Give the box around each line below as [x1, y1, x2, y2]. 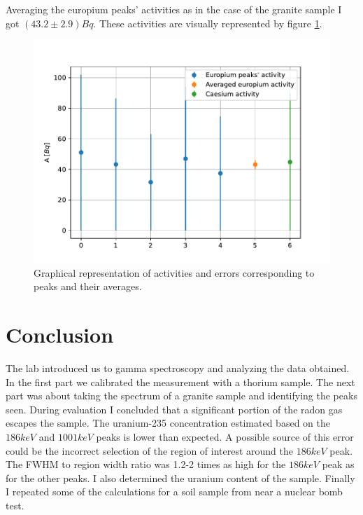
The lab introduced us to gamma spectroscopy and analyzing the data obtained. [6, 361, 350, 376]
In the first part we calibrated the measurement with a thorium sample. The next [6, 374, 355, 389]
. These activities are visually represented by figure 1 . [93, 15, 322, 30]
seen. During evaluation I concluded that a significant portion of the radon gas [6, 401, 343, 416]
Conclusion [6, 320, 114, 349]
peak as [322, 457, 355, 472]
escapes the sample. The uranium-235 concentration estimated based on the [6, 416, 330, 430]
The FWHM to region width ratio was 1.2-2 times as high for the [6, 457, 286, 472]
